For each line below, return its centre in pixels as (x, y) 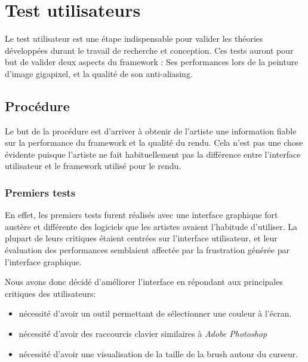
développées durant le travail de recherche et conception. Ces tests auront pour (149, 50)
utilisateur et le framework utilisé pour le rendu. (93, 166)
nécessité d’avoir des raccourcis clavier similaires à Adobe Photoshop (143, 334)
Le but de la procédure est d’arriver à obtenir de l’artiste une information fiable (151, 131)
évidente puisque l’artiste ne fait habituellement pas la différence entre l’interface (153, 154)
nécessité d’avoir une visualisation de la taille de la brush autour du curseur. (158, 353)
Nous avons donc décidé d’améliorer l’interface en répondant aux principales (144, 282)
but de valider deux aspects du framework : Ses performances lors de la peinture (152, 62)
